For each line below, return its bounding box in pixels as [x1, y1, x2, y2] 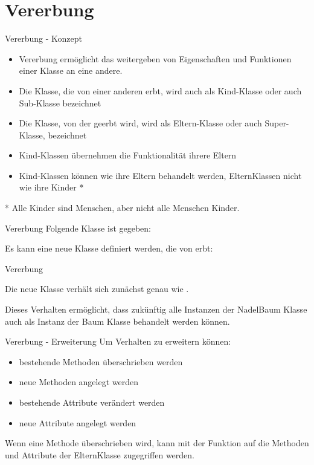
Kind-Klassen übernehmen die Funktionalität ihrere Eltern [19, 149, 237, 161]
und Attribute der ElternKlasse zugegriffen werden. [5, 448, 195, 461]
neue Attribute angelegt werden [19, 416, 136, 429]
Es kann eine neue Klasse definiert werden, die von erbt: [5, 242, 213, 255]
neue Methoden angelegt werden [19, 376, 139, 388]
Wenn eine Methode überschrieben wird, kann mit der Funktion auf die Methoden [5, 437, 309, 449]
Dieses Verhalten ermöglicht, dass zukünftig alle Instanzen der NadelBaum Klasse [5, 303, 307, 316]
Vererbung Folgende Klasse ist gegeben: [5, 221, 152, 234]
